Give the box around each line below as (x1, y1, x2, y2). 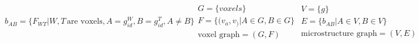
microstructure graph (301, 30, 377, 38)
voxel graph (197, 30, 240, 39)
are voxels (66, 17, 103, 26)
